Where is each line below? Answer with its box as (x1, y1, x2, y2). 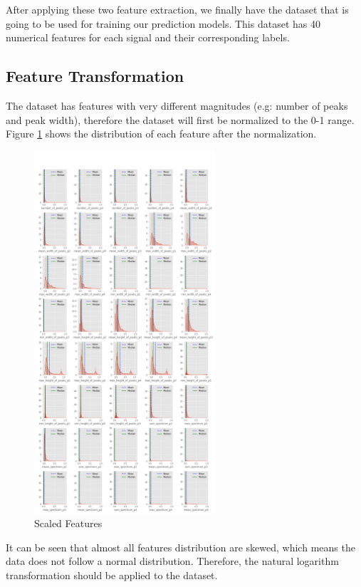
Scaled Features (34, 516, 103, 531)
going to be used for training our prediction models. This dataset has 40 (6, 16, 320, 31)
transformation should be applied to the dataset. (6, 567, 218, 582)
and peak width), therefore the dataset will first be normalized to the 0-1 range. (6, 112, 355, 127)
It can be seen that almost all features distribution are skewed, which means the (6, 539, 355, 554)
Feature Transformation (6, 65, 184, 87)
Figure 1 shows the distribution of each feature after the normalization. (6, 126, 317, 141)
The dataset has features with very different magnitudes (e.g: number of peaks (6, 98, 348, 113)
